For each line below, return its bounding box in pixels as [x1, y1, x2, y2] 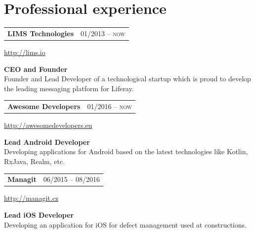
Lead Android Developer [4, 136, 90, 147]
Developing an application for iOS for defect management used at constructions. [4, 219, 247, 230]
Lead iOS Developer [4, 210, 74, 220]
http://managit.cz [4, 193, 59, 203]
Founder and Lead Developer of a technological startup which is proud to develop [4, 73, 251, 84]
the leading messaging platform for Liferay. [4, 83, 134, 93]
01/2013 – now [81, 28, 126, 38]
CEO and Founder [4, 63, 68, 74]
